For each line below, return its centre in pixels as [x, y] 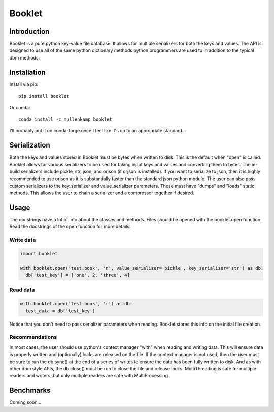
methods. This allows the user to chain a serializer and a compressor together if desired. [102, 193]
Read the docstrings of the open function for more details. [70, 227]
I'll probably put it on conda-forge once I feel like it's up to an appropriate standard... [98, 131]
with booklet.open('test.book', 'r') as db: [76, 304]
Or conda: [20, 107]
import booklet [39, 254]
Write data [23, 240]
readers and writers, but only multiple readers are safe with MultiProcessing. [89, 376]
